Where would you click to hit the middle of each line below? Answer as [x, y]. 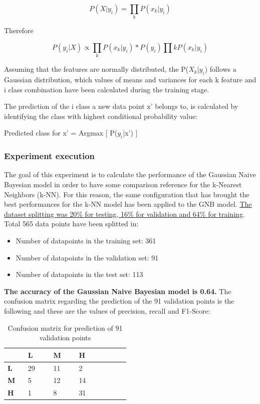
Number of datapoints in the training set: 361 [86, 240]
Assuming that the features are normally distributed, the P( [96, 69]
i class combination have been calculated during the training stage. [107, 89]
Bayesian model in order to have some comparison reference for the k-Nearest [123, 184]
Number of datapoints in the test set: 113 [79, 274]
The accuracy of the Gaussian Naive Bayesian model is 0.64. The [118, 291]
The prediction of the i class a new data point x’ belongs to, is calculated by [121, 106]
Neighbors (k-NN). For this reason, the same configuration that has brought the [127, 194]
